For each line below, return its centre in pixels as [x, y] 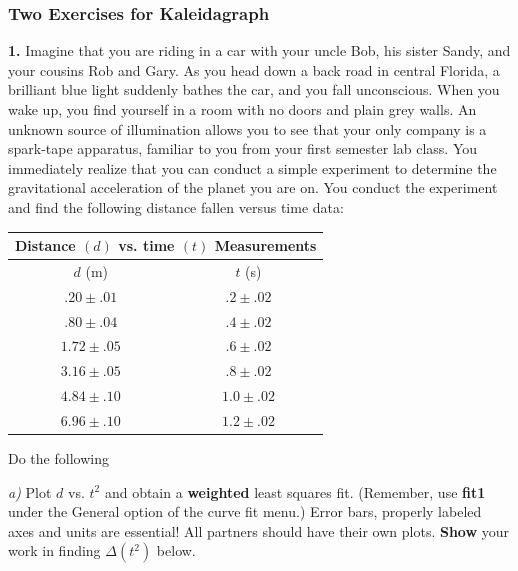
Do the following [58, 458]
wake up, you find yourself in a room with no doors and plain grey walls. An [242, 109]
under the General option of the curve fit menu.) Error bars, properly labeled [245, 511]
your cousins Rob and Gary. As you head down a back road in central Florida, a [254, 69]
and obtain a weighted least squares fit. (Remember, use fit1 [295, 491]
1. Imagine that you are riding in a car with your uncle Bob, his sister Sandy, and [259, 50]
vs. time [146, 245]
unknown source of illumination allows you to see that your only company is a [247, 128]
